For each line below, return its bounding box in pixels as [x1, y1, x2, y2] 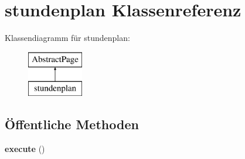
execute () [5, 143, 45, 155]
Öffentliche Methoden [5, 115, 139, 133]
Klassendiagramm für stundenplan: [5, 32, 130, 44]
